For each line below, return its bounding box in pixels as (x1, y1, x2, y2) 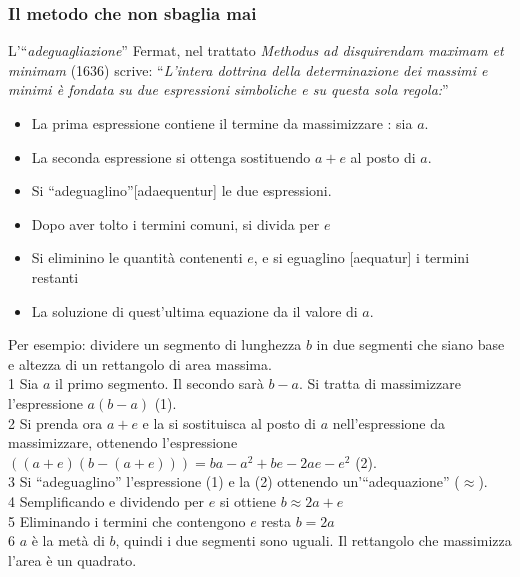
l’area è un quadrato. (8, 549, 137, 570)
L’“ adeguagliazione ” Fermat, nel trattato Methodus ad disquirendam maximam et (8, 40, 504, 61)
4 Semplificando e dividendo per (8, 490, 205, 511)
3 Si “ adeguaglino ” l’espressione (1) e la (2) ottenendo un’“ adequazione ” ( (8, 471, 460, 492)
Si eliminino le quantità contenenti (31, 247, 243, 268)
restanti (31, 266, 79, 287)
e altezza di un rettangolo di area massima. (8, 353, 272, 374)
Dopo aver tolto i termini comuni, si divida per (31, 213, 320, 234)
